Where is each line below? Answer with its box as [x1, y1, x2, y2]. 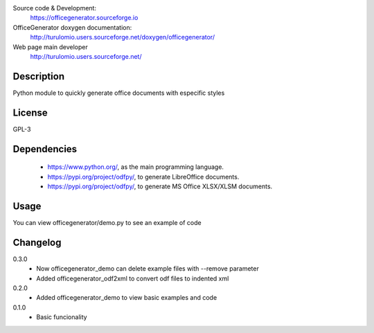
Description [12, 70, 65, 82]
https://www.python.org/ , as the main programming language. [47, 163, 224, 171]
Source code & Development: [12, 4, 97, 12]
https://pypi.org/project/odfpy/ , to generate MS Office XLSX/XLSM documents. [47, 182, 273, 190]
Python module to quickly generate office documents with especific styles [12, 89, 225, 97]
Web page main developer [12, 42, 88, 51]
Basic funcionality [36, 313, 87, 321]
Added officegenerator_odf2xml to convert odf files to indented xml [36, 274, 229, 282]
